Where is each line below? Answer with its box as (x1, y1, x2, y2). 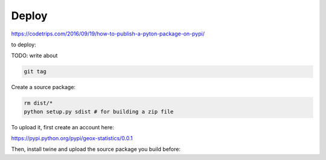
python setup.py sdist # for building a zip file (24, 108, 174, 115)
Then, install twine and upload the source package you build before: (11, 146, 181, 153)
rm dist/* (24, 100, 53, 106)
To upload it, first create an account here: (11, 123, 114, 131)
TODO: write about (11, 52, 58, 60)
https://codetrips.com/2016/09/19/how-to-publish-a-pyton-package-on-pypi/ (11, 30, 205, 37)
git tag (24, 68, 46, 75)
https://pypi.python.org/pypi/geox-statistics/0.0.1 (11, 135, 133, 142)
